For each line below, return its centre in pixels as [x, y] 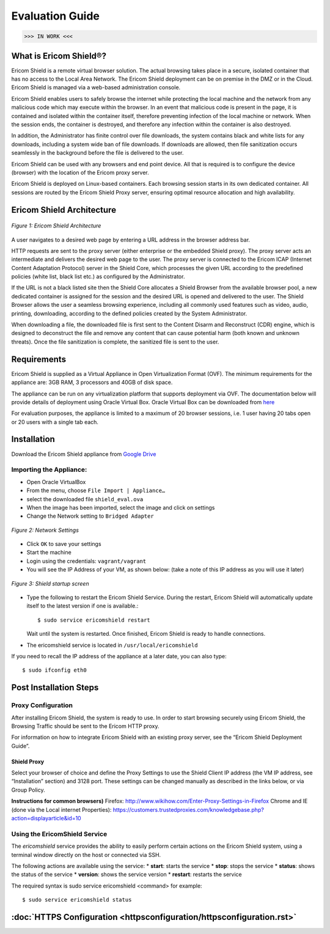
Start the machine [49, 553]
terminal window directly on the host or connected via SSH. [86, 855]
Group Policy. [28, 790]
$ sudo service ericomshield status [77, 900]
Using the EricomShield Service [59, 834]
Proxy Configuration [42, 705]
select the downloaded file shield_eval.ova [85, 499]
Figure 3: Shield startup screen [50, 583]
